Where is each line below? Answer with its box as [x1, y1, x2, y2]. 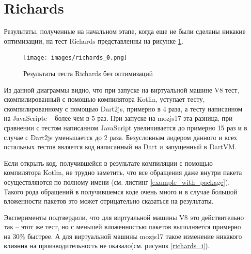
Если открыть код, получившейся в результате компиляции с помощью [4, 158, 213, 168]
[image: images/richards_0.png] [23, 54, 127, 62]
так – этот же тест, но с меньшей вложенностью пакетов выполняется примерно [4, 222, 241, 232]
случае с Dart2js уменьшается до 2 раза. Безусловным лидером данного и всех [4, 132, 237, 142]
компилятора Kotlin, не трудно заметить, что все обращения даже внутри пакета [4, 167, 242, 177]
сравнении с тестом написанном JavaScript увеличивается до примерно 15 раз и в [4, 122, 247, 132]
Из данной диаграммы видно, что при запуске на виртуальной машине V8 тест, [4, 84, 239, 95]
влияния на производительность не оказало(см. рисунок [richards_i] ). [4, 240, 210, 251]
